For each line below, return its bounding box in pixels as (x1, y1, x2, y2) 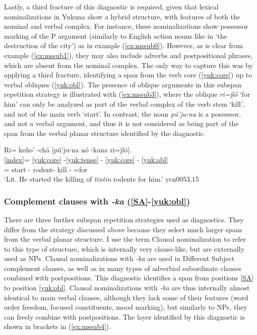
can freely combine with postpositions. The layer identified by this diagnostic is (4, 311, 245, 322)
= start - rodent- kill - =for (4, 164, 88, 174)
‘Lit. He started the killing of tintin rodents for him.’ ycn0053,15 (4, 174, 199, 184)
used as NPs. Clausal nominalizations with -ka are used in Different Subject (4, 253, 235, 264)
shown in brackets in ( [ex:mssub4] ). (4, 321, 111, 332)
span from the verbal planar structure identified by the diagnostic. (4, 128, 205, 138)
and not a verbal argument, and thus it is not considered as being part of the (4, 118, 239, 129)
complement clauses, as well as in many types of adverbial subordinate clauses (4, 263, 242, 273)
